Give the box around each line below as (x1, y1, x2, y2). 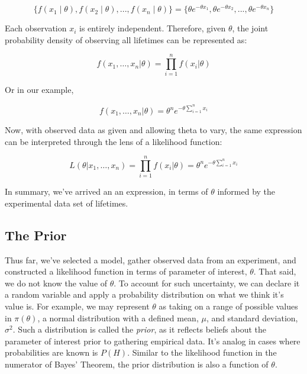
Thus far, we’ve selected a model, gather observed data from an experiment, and (5, 253, 296, 266)
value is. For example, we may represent (5, 300, 150, 312)
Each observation (5, 22, 67, 34)
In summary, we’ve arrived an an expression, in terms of (5, 185, 208, 198)
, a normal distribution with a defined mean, (37, 311, 199, 324)
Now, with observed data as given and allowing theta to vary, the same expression (5, 124, 302, 136)
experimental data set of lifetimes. (5, 196, 128, 209)
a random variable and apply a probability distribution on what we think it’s (5, 288, 284, 301)
